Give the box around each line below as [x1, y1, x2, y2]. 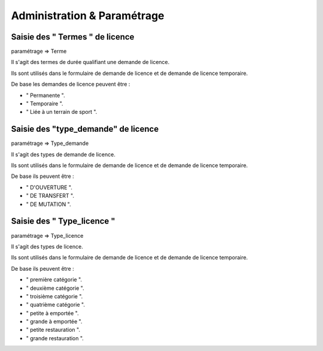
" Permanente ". [26, 92, 65, 99]
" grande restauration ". [26, 334, 84, 341]
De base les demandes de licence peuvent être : [11, 81, 130, 88]
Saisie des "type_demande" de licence [11, 124, 159, 134]
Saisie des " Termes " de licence [11, 32, 135, 42]
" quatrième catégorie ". [26, 301, 85, 308]
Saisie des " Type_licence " [11, 216, 116, 226]
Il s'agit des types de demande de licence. [11, 150, 116, 158]
